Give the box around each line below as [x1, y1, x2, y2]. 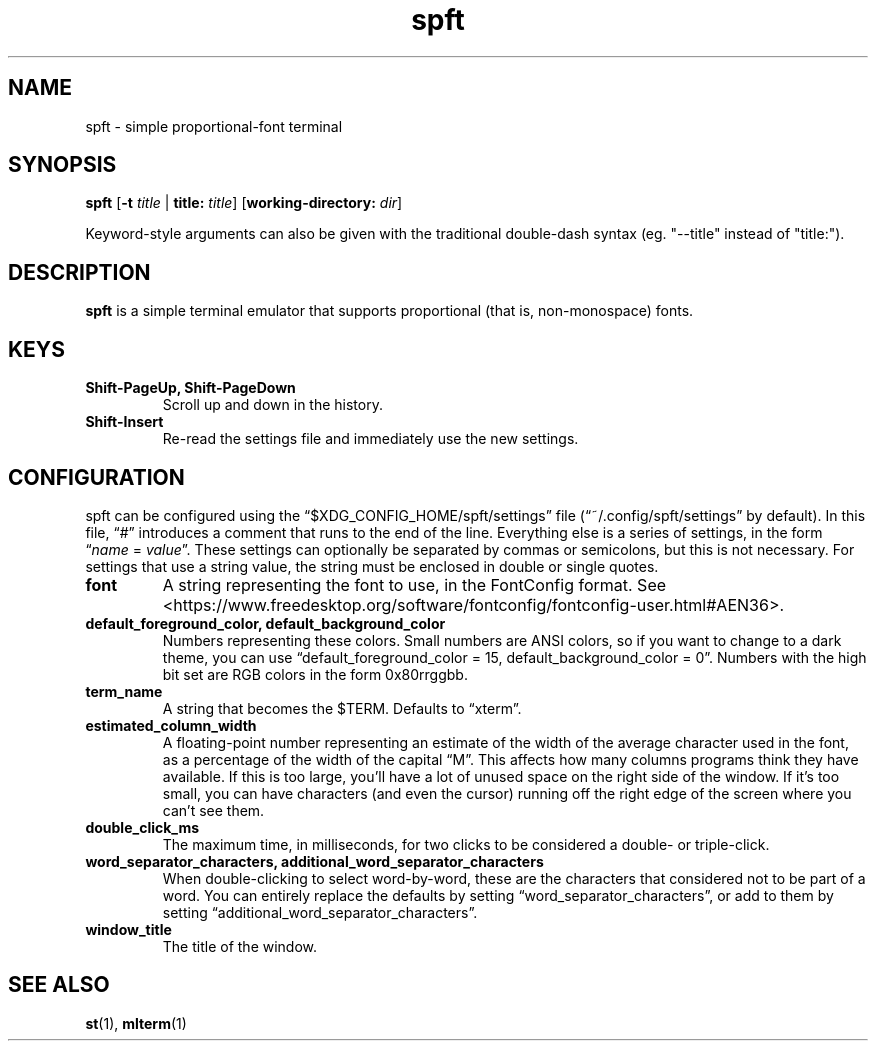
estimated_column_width [85, 716, 257, 734]
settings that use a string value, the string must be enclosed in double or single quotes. [85, 557, 659, 575]
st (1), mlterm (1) [85, 1014, 187, 1032]
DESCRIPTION [8, 259, 151, 285]
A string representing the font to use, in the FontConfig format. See [162, 574, 667, 595]
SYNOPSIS [8, 152, 117, 178]
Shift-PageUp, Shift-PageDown [85, 379, 296, 397]
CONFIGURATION [8, 464, 185, 490]
